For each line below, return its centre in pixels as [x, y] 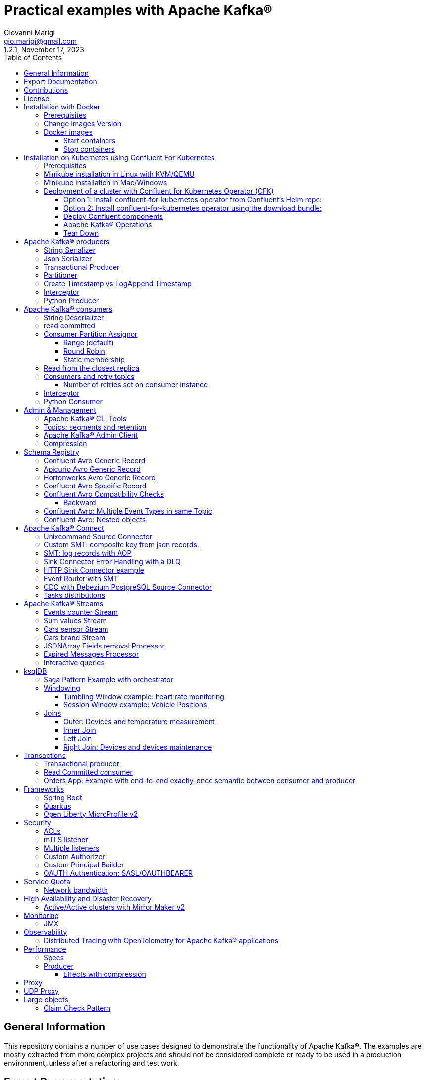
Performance [45, 949]
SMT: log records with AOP [88, 553]
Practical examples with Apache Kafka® [138, 10]
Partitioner [61, 275]
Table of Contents [33, 57]
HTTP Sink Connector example [94, 570]
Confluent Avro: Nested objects [95, 519]
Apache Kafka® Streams [64, 603]
